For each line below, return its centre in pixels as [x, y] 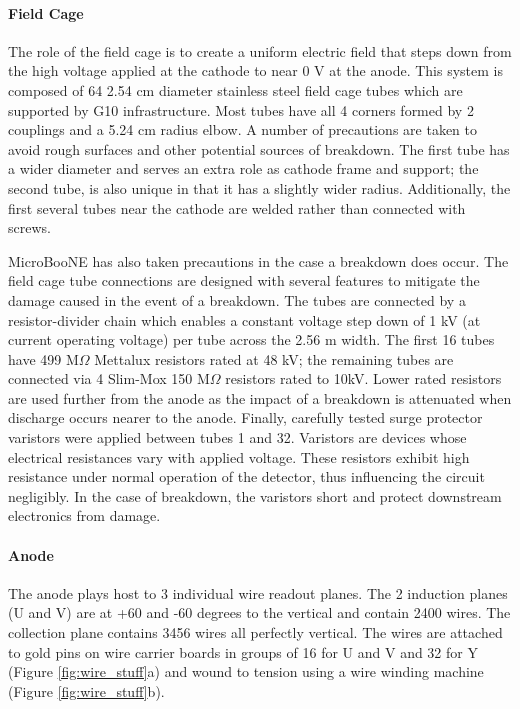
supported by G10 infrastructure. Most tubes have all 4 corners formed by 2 [241, 109]
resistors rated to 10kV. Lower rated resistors [363, 378]
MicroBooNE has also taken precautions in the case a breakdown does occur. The [258, 260]
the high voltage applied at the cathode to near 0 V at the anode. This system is [255, 70]
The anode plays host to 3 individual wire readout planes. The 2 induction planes [258, 592]
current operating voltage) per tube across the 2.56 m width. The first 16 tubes [251, 339]
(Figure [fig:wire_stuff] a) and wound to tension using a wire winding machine [246, 671]
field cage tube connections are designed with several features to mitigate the [244, 280]
